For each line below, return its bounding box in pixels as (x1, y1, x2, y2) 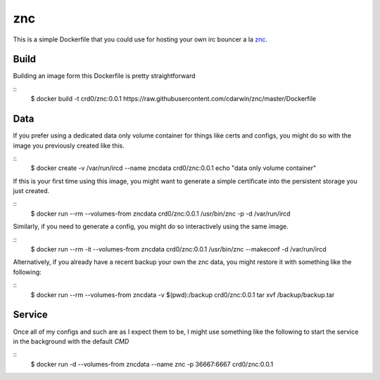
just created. (13, 187, 49, 195)
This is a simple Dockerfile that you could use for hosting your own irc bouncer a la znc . (13, 35, 267, 44)
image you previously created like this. (13, 141, 125, 150)
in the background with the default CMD (13, 337, 129, 346)
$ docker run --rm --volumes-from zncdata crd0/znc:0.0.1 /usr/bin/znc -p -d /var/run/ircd (30, 209, 291, 218)
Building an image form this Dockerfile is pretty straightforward (13, 72, 196, 80)
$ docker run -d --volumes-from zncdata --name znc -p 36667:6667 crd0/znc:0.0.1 (30, 360, 274, 368)
